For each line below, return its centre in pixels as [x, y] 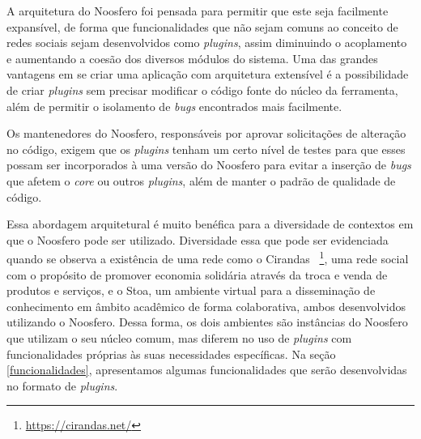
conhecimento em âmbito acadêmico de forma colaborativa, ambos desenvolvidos [206, 306]
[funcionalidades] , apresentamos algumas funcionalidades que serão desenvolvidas [207, 370]
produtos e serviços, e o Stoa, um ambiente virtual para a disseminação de [191, 290]
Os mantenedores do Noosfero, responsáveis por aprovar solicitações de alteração [206, 133]
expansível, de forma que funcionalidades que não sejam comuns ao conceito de [202, 26]
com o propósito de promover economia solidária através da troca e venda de [197, 274]
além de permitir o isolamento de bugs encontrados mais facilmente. [174, 106]
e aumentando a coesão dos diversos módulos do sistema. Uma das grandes [192, 58]
